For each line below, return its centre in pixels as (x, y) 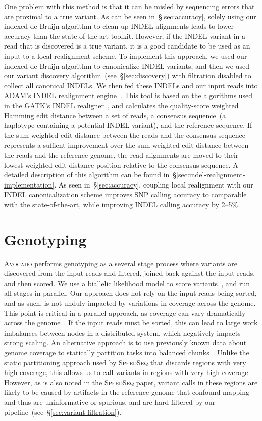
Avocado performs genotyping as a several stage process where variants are (121, 263)
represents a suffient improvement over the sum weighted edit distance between (126, 145)
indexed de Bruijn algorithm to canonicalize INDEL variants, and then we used (127, 65)
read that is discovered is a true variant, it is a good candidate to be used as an (127, 46)
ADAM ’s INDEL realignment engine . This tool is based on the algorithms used (128, 95)
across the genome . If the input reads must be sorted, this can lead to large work (131, 323)
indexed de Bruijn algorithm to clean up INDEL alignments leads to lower (119, 26)
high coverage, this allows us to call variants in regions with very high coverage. (127, 372)
